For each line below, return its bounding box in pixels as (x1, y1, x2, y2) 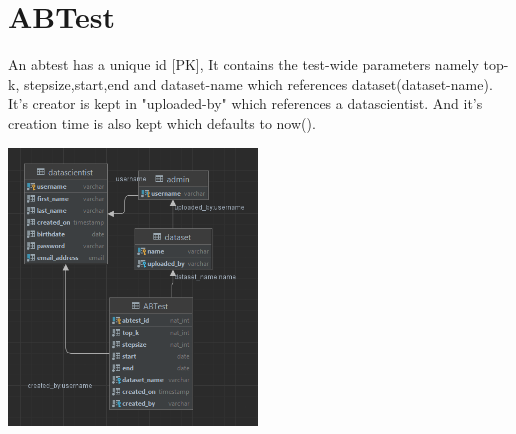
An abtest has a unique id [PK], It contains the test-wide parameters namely (8, 54, 479, 75)
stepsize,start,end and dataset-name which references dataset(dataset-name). (23, 73, 493, 94)
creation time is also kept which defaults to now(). (8, 112, 316, 133)
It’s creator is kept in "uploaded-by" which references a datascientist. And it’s (8, 93, 483, 114)
